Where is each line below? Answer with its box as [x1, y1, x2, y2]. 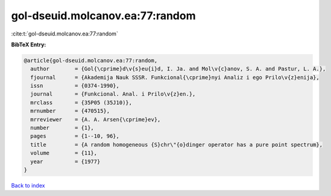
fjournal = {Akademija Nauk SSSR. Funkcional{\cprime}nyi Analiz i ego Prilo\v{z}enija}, [30, 74, 320, 81]
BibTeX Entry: [11, 41, 46, 48]
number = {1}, [30, 124, 95, 132]
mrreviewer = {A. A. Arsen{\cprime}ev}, [30, 116, 161, 123]
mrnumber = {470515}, [30, 108, 110, 114]
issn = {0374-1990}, [30, 82, 120, 90]
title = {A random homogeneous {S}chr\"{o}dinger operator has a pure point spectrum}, [30, 141, 323, 148]
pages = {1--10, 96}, [30, 133, 120, 139]
